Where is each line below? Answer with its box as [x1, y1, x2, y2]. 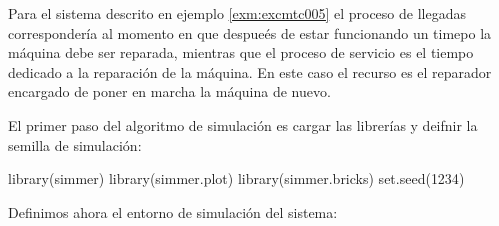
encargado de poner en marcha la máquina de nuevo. [8, 81, 331, 102]
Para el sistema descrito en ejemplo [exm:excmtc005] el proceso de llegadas [8, 3, 466, 23]
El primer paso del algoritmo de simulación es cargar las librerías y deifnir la [8, 114, 478, 135]
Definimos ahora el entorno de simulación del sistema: [8, 201, 338, 222]
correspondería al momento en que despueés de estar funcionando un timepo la [8, 22, 492, 43]
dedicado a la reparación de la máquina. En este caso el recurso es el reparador [8, 61, 492, 82]
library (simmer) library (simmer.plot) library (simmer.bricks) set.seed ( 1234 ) [8, 168, 465, 189]
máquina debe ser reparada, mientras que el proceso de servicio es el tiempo [8, 42, 474, 63]
